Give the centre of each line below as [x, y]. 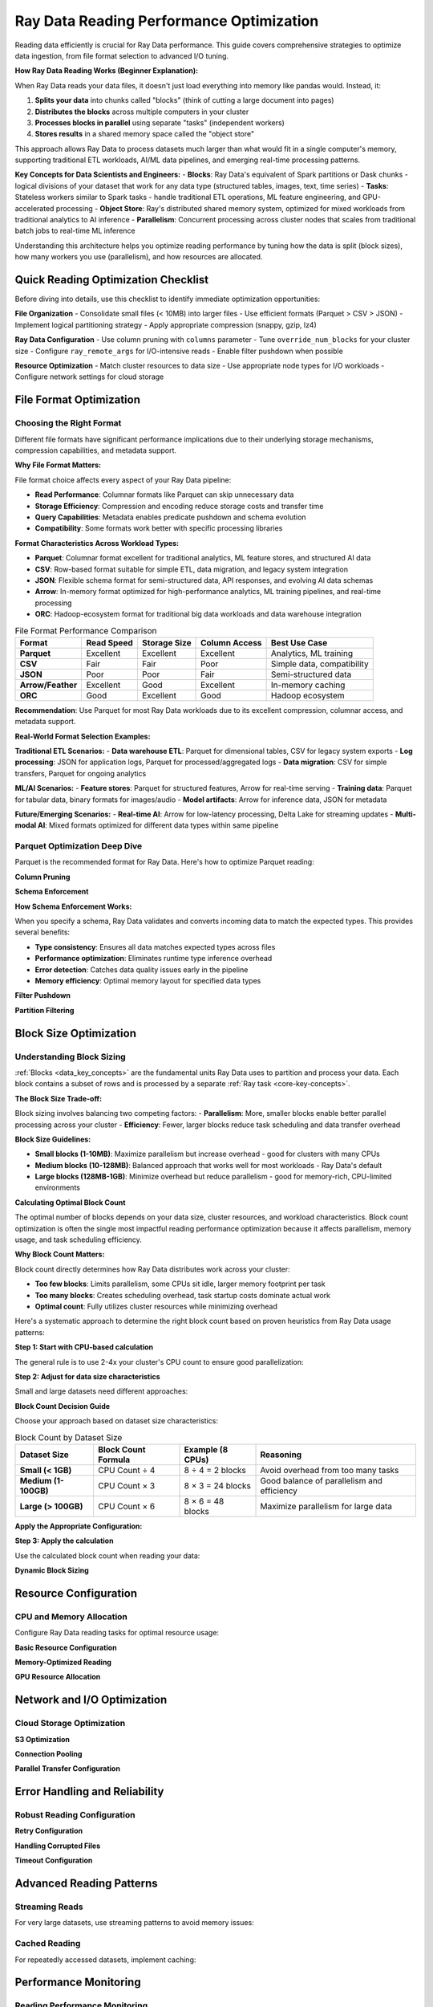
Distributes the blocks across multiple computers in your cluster [142, 112]
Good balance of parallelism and [321, 1480]
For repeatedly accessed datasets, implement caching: [105, 1960]
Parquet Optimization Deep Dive [79, 846]
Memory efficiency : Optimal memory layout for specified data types [148, 981]
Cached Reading [48, 1944]
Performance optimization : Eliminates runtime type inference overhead [154, 959]
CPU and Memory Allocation [71, 1616]
